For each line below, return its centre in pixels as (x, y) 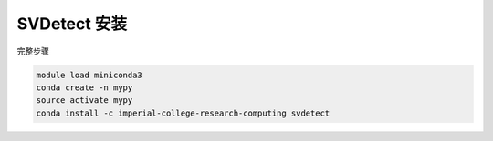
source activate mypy (84, 101)
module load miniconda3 (89, 75)
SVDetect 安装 (72, 24)
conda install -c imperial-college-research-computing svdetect (183, 113)
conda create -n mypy (84, 87)
